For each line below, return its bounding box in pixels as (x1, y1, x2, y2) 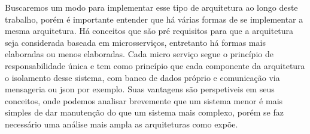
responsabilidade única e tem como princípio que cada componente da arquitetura (5, 59, 305, 71)
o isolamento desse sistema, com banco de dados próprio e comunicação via (5, 71, 280, 83)
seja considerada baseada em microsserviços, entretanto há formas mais (5, 36, 266, 48)
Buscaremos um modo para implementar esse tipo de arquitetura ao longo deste (5, 1, 298, 13)
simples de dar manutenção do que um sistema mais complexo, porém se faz (5, 106, 284, 119)
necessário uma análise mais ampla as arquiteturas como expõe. (5, 117, 238, 130)
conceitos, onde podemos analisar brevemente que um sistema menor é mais (5, 94, 283, 107)
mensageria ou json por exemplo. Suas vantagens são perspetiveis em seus (5, 83, 275, 95)
